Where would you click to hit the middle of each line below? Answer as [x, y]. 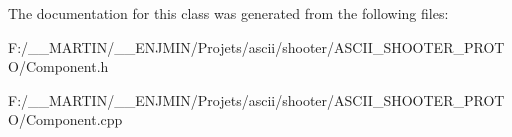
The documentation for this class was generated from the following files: [228, 13]
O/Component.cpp [65, 119]
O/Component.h [58, 66]
